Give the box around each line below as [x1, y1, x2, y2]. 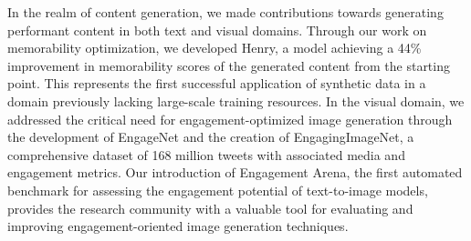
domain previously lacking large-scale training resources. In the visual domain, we [7, 91, 465, 110]
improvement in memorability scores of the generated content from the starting [7, 55, 450, 75]
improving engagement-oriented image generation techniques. [7, 216, 349, 236]
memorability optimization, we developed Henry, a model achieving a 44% [7, 38, 422, 57]
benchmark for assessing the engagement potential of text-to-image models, [7, 180, 428, 199]
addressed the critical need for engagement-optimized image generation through [7, 109, 453, 128]
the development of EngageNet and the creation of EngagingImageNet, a [7, 127, 414, 146]
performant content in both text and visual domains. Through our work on [7, 20, 427, 39]
